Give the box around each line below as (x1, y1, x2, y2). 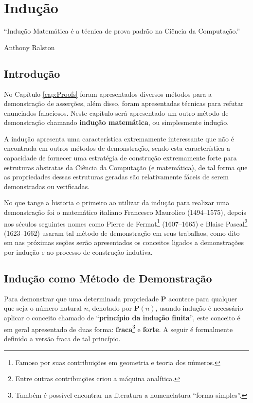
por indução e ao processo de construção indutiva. (4, 247, 153, 257)
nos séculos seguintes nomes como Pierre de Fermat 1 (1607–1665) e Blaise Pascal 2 (4, 217, 248, 228)
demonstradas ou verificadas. (4, 181, 90, 191)
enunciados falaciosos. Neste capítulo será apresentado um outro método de (4, 107, 229, 118)
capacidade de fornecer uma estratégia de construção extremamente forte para (4, 153, 237, 163)
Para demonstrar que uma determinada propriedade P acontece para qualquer (4, 293, 237, 303)
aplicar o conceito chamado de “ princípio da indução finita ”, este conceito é (4, 313, 240, 323)
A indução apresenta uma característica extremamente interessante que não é (4, 133, 234, 143)
